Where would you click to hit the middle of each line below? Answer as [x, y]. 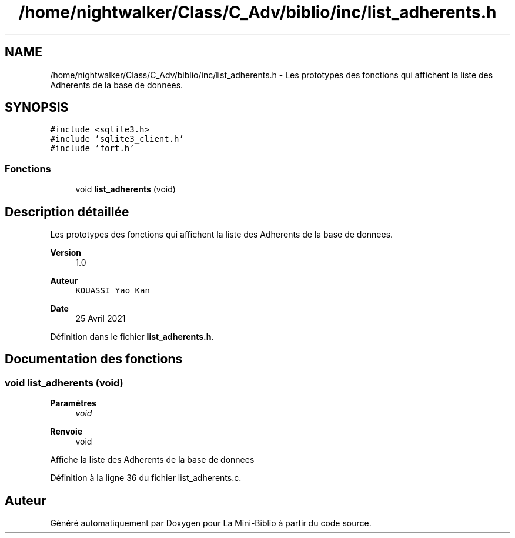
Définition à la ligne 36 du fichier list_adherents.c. [146, 478]
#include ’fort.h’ [92, 148]
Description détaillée [67, 212]
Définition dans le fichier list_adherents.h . [132, 337]
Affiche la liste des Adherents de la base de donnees [152, 460]
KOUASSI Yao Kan [113, 291]
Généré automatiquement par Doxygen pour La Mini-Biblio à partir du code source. [211, 523]
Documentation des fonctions [94, 359]
